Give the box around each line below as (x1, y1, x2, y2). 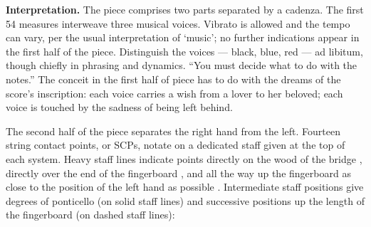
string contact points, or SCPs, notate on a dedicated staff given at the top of (6, 137, 345, 152)
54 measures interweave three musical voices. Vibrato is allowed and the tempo (6, 16, 350, 31)
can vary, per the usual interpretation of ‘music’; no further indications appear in (6, 30, 360, 45)
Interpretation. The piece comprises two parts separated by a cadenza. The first (6, 2, 364, 16)
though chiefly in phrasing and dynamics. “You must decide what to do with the (6, 58, 357, 73)
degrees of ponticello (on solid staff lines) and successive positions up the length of (6, 193, 365, 208)
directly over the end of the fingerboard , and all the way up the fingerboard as (6, 165, 351, 180)
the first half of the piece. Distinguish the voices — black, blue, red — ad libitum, (6, 43, 363, 58)
